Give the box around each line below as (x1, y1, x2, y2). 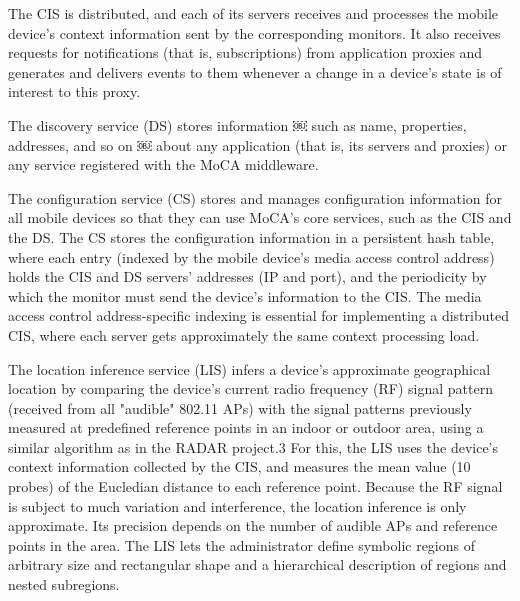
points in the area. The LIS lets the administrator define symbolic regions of (8, 534, 476, 555)
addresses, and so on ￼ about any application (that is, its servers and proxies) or (8, 134, 508, 155)
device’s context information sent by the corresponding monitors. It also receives (8, 22, 501, 43)
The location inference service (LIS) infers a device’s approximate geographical (8, 358, 491, 379)
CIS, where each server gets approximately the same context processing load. (8, 324, 480, 345)
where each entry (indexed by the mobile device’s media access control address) (8, 246, 495, 267)
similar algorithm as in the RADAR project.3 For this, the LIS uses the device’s (8, 436, 499, 457)
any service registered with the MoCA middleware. (8, 154, 319, 175)
